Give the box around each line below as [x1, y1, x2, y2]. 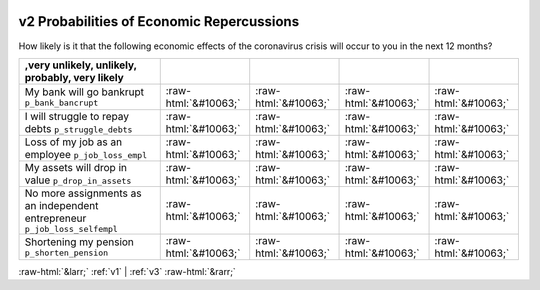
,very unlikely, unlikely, [24, 58, 137, 72]
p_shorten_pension [24, 248, 109, 259]
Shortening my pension [24, 235, 135, 249]
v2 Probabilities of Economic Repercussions [18, 13, 300, 30]
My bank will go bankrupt [24, 85, 145, 99]
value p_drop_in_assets [24, 173, 132, 187]
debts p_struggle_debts [24, 121, 133, 135]
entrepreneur [24, 211, 87, 225]
